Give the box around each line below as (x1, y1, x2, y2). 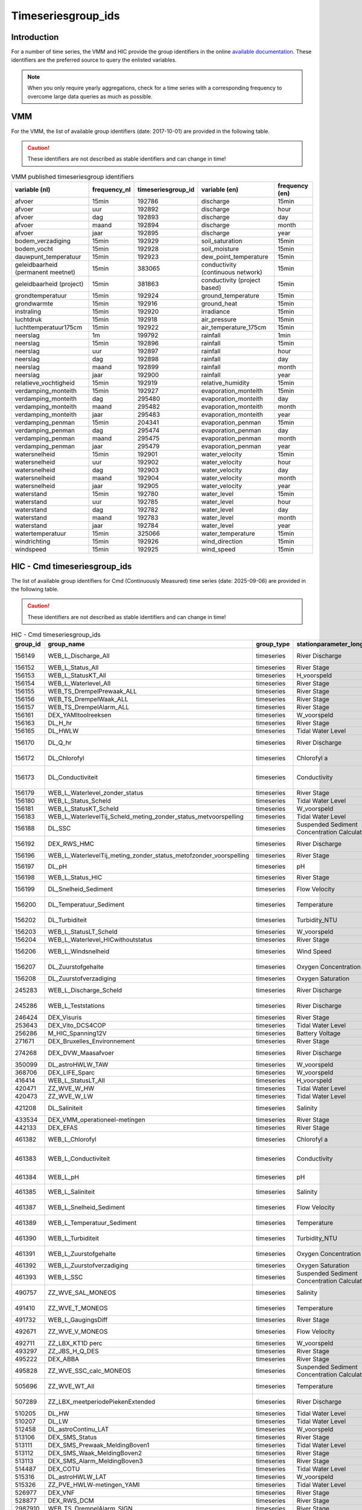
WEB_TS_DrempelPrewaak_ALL (48, 687, 137, 695)
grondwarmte (14, 300, 54, 308)
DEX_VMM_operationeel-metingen (48, 1115, 145, 1123)
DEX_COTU (48, 1465, 80, 1473)
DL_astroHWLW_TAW (48, 1060, 109, 1068)
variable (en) (201, 185, 239, 194)
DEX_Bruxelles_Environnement (48, 1036, 135, 1045)
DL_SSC (48, 824, 71, 832)
